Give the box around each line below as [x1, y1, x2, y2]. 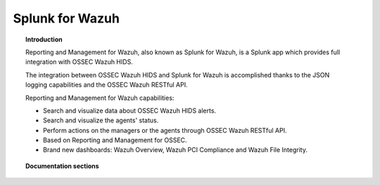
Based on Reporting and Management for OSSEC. [43, 136, 187, 144]
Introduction [25, 35, 63, 44]
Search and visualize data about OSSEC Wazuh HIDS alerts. [43, 106, 217, 115]
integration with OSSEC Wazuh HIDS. [25, 58, 133, 66]
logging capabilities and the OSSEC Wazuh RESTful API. [25, 81, 188, 89]
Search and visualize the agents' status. [43, 116, 159, 125]
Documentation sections [25, 162, 99, 170]
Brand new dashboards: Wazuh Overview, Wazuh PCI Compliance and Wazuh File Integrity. [43, 146, 308, 154]
